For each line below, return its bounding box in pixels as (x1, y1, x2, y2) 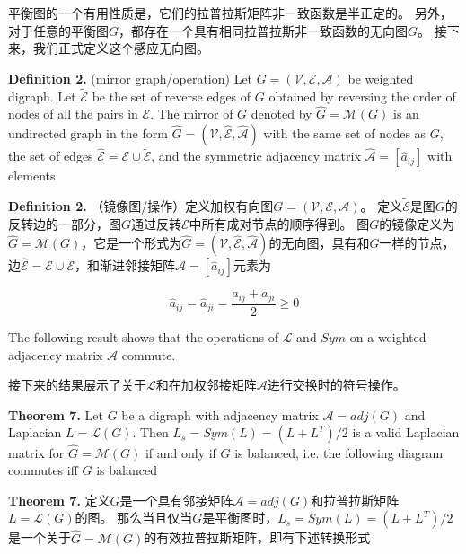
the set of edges (8, 146, 93, 165)
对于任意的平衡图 (8, 21, 109, 40)
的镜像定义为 (379, 214, 455, 233)
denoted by (251, 104, 312, 123)
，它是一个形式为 (81, 233, 182, 252)
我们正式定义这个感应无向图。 (32, 39, 209, 57)
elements (8, 166, 56, 185)
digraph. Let (8, 86, 76, 105)
